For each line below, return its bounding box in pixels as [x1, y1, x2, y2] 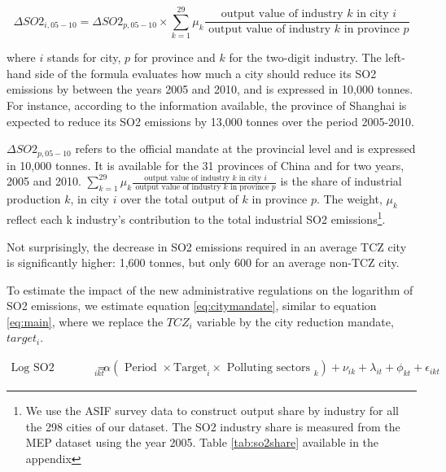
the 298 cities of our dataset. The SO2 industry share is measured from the [25, 417, 400, 435]
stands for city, [46, 49, 121, 66]
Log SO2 [11, 362, 55, 374]
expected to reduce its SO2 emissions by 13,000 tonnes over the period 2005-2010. [7, 112, 414, 129]
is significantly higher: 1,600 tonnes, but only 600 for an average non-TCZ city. [7, 254, 400, 271]
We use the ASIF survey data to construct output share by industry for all [25, 402, 399, 419]
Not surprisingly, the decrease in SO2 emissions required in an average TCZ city [7, 238, 407, 255]
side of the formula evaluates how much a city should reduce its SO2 [35, 64, 377, 81]
